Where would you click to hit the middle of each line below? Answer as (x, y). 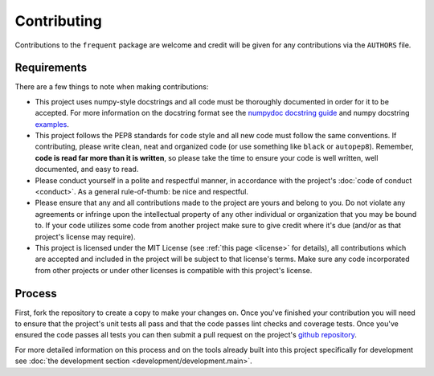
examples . (52, 124)
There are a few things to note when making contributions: (112, 87)
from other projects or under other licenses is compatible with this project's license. (174, 270)
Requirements (51, 68)
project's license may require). (85, 236)
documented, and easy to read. (87, 170)
